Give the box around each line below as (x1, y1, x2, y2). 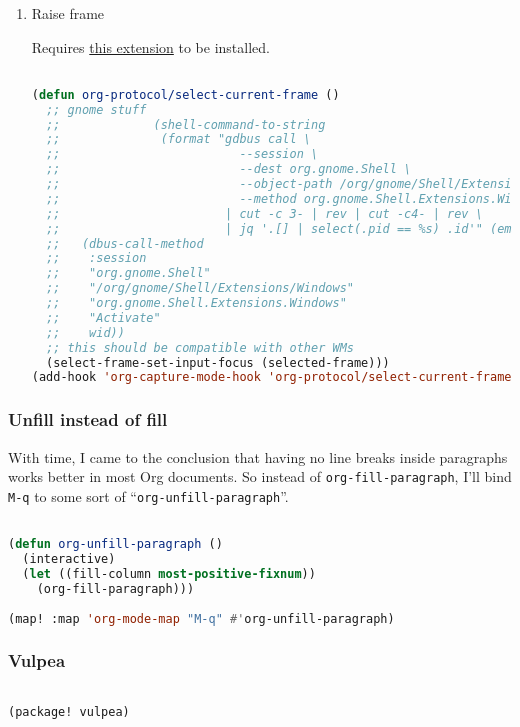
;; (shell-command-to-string (46, 117, 326, 132)
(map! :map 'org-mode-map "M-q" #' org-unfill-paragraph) (8, 611, 395, 626)
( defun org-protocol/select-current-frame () (31, 87, 340, 102)
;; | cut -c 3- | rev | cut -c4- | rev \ (46, 206, 483, 221)
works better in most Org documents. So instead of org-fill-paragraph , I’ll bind (8, 466, 512, 487)
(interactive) (22, 552, 116, 566)
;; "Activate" (46, 310, 161, 325)
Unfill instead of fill (8, 407, 168, 432)
